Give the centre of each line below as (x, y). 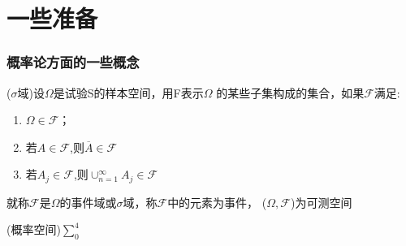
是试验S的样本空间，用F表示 (128, 92)
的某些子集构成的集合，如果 (290, 92)
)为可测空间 (321, 202)
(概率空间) (34, 229)
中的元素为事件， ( (217, 202)
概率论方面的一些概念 (73, 62)
